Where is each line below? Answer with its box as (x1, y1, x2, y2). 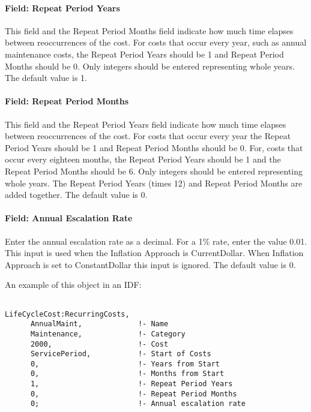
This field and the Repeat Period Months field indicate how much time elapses (5, 24, 294, 37)
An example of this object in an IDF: (5, 278, 142, 291)
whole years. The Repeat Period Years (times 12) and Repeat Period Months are (5, 176, 303, 189)
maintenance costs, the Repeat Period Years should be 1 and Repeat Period (5, 47, 284, 60)
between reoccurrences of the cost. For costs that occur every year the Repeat (5, 130, 291, 142)
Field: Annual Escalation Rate (5, 212, 133, 224)
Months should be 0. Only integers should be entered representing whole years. (5, 59, 295, 72)
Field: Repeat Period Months (5, 95, 129, 107)
